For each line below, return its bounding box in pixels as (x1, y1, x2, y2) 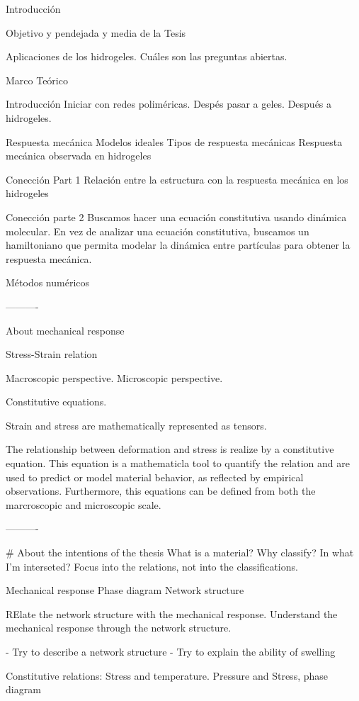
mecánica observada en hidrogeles (6, 148, 152, 163)
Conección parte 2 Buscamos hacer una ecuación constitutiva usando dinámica (6, 209, 347, 224)
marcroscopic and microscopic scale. (6, 497, 161, 512)
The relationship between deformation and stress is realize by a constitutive (6, 442, 334, 456)
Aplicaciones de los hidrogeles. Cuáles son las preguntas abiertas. (6, 49, 287, 64)
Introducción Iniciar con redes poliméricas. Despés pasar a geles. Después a (6, 96, 332, 111)
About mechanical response (6, 323, 125, 337)
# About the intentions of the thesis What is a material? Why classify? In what (6, 545, 354, 560)
